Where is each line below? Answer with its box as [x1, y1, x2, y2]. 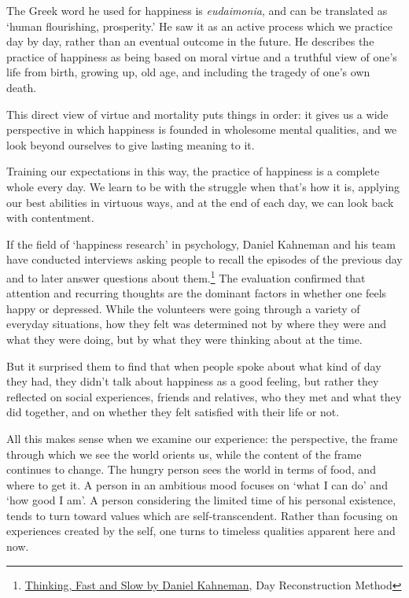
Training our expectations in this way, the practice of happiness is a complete [6, 163, 380, 179]
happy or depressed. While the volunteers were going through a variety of [6, 300, 360, 316]
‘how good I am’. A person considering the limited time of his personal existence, [6, 492, 396, 508]
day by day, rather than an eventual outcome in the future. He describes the [6, 33, 374, 50]
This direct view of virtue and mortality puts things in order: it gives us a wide [6, 105, 389, 122]
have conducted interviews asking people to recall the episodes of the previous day [6, 251, 403, 268]
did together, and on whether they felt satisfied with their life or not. [6, 404, 340, 420]
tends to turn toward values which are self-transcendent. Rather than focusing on [6, 507, 398, 523]
